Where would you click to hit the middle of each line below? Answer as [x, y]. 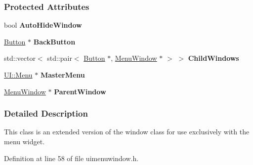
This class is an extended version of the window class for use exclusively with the [127, 132]
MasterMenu [63, 75]
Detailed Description [46, 113]
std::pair [60, 58]
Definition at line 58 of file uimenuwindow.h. [71, 158]
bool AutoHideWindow [43, 25]
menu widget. [24, 141]
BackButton [54, 41]
